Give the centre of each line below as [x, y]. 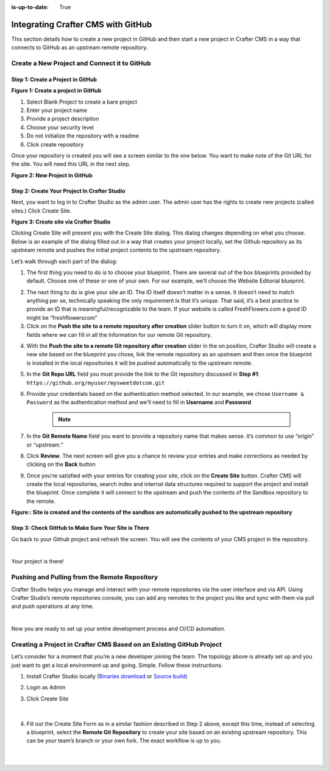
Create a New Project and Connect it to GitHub [81, 63]
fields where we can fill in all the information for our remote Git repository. [119, 334]
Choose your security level [60, 127]
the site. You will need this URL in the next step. [71, 164]
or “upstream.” [45, 445]
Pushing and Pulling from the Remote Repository [85, 577]
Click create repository [55, 144]
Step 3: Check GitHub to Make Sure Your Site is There [80, 528]
